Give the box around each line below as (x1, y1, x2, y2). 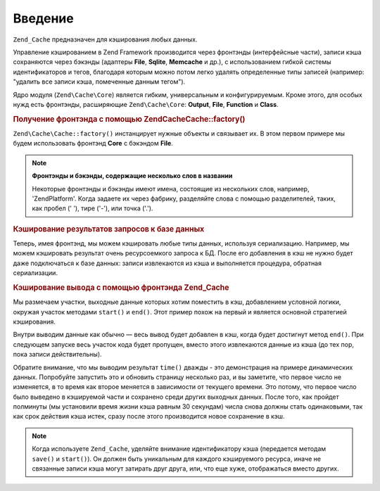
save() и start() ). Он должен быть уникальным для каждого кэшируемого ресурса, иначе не (32, 454, 322, 463)
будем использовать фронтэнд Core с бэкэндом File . (13, 139, 174, 148)
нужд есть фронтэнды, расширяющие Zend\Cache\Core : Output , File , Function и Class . (13, 100, 279, 108)
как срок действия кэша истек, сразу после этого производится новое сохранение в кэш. (13, 412, 285, 421)
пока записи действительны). (13, 350, 102, 359)
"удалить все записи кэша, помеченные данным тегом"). (13, 77, 186, 86)
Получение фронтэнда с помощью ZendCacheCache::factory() (13, 114, 246, 124)
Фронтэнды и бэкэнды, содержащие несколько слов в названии (32, 172, 233, 180)
